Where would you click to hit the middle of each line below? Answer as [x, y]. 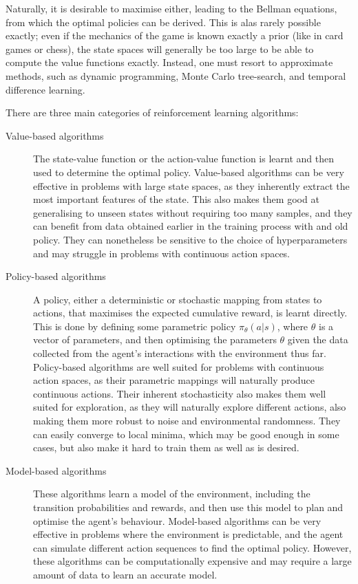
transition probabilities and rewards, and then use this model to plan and [188, 507]
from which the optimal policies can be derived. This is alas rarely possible [163, 22]
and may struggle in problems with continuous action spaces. [162, 253]
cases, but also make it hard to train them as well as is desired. [166, 447]
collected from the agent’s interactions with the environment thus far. [180, 353]
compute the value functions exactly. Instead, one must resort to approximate [169, 62]
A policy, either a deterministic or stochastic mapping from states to [178, 299]
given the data [318, 339]
